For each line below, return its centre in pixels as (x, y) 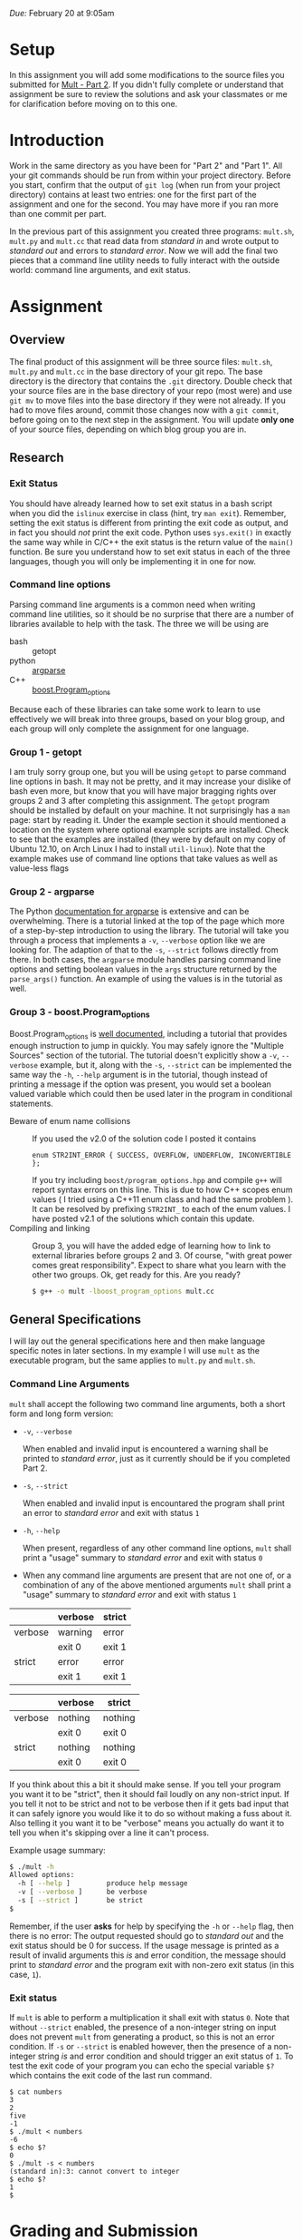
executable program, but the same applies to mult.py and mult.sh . (133, 1361)
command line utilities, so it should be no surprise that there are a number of (151, 614)
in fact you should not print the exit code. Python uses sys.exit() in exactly (151, 532)
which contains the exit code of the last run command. (111, 2076)
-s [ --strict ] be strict (80, 1901)
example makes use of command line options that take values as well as (144, 858)
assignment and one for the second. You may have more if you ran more (144, 204)
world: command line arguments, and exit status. (100, 269)
